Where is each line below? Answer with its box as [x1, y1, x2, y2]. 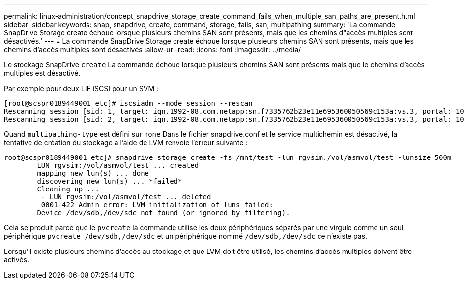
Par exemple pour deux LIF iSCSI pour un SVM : [4, 84, 159, 93]
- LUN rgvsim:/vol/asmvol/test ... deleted [41, 193, 211, 201]
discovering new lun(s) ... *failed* [37, 177, 182, 185]
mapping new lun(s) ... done [37, 169, 149, 177]
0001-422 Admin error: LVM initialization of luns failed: [41, 201, 273, 209]
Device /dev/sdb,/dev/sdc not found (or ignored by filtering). [37, 209, 290, 217]
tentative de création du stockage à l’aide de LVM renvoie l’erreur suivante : [4, 138, 248, 147]
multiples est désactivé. [4, 69, 81, 77]
